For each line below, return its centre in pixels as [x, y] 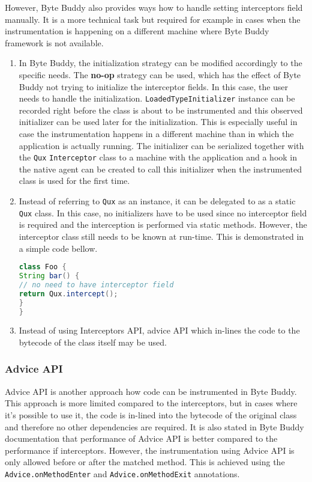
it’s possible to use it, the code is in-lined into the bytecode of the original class [151, 414]
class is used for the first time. [74, 181]
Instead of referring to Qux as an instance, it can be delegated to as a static [157, 201]
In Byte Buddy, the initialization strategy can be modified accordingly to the [160, 63]
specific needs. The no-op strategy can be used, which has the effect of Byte [160, 74]
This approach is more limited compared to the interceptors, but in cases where [151, 403]
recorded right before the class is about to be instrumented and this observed [161, 110]
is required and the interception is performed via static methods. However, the [163, 224]
